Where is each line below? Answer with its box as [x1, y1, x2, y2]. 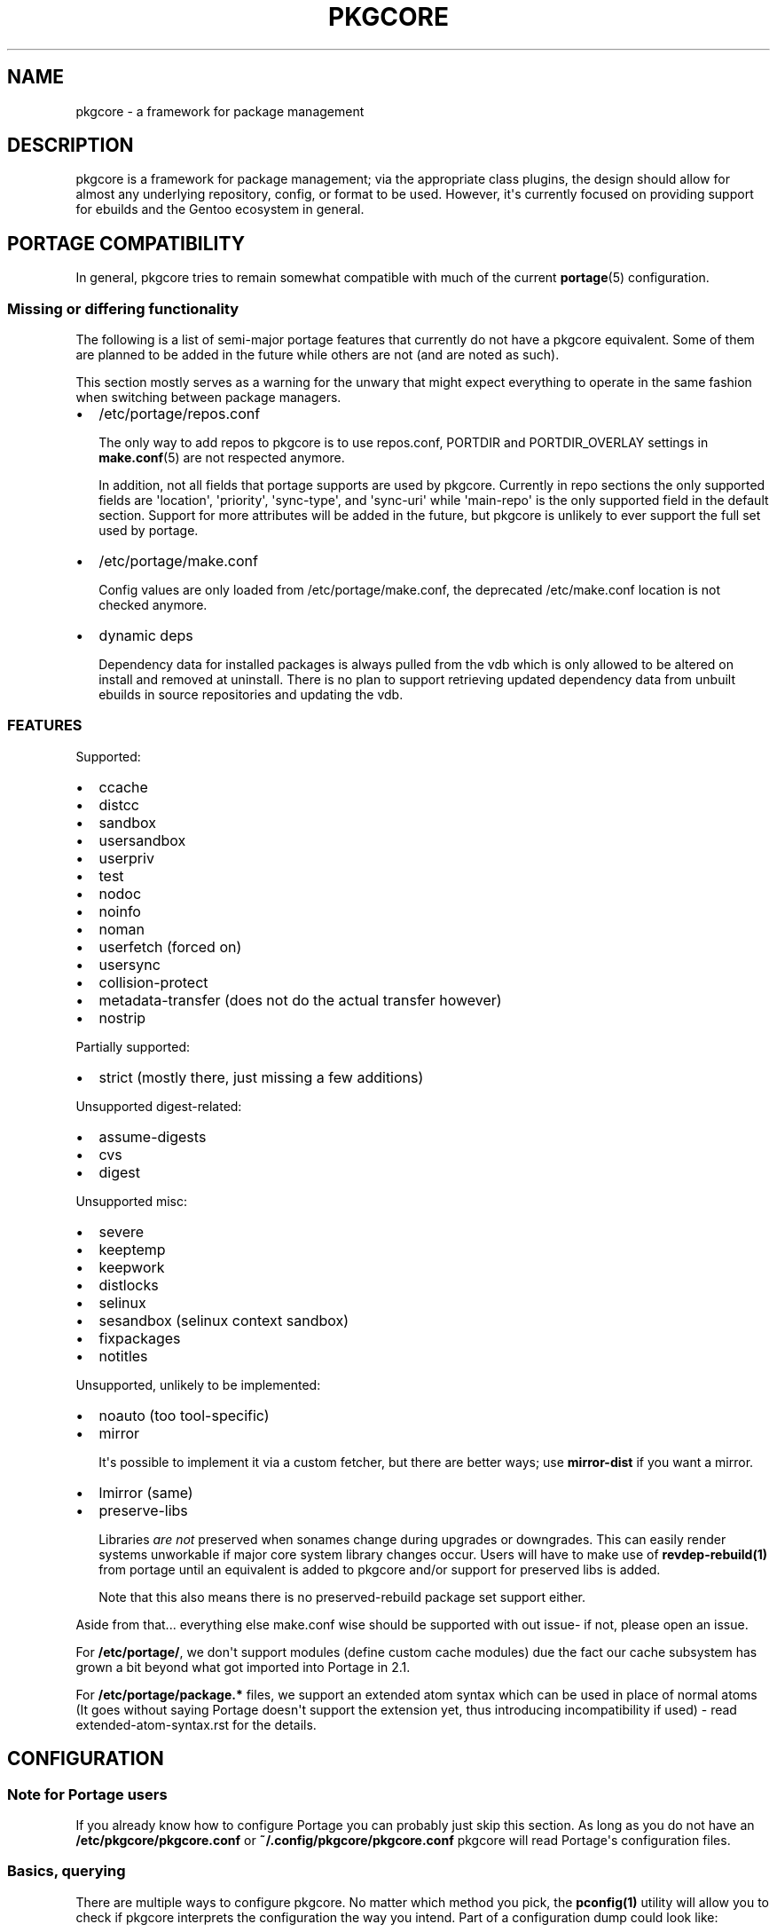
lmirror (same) [98, 1483, 193, 1502]
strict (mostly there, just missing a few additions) [98, 1068, 424, 1086]
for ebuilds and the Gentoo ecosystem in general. [75, 201, 365, 217]
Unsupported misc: [75, 1193, 187, 1209]
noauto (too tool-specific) [98, 1406, 270, 1424]
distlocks [98, 1275, 159, 1294]
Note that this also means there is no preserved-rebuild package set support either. [98, 1589, 585, 1605]
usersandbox [98, 831, 186, 849]
